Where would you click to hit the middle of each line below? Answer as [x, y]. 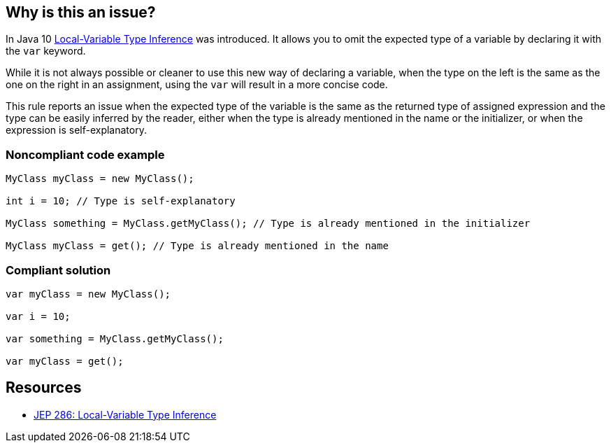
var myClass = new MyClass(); [88, 294]
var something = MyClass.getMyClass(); [115, 338]
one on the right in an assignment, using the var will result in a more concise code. [197, 85]
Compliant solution [58, 270]
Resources [44, 388]
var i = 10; [38, 316]
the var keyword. [46, 51]
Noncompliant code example [85, 154]
